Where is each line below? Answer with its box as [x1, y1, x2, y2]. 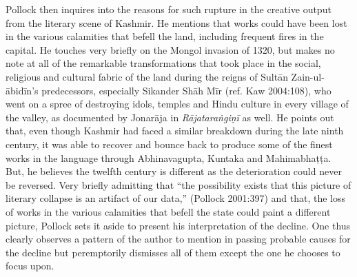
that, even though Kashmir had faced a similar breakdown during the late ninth [6, 123, 344, 138]
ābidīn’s [6, 83, 39, 97]
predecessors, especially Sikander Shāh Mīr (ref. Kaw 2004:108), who [41, 83, 331, 97]
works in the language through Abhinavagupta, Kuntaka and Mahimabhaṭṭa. [6, 150, 331, 165]
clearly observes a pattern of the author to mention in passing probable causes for [6, 232, 351, 246]
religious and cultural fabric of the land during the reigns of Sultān [6, 69, 288, 83]
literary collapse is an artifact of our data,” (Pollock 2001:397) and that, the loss [6, 191, 346, 205]
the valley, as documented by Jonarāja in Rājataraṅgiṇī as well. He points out [6, 110, 334, 124]
